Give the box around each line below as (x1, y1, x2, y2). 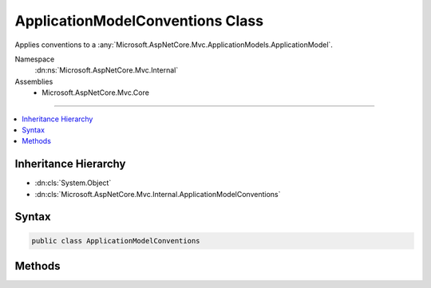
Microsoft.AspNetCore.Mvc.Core (42, 88, 149, 97)
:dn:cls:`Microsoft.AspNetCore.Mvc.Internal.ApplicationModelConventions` (34, 189, 281, 199)
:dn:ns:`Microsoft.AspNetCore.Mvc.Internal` (34, 65, 179, 75)
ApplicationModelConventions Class (14, 12, 263, 30)
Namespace (14, 54, 55, 64)
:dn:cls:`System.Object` (34, 178, 112, 187)
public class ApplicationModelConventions (31, 236, 200, 245)
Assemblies (14, 77, 53, 86)
